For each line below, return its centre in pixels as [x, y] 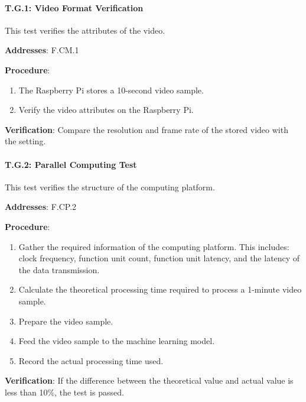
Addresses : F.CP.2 [41, 207]
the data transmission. [59, 269]
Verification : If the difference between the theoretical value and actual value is [149, 380]
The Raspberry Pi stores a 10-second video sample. [111, 90]
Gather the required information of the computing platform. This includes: [154, 246]
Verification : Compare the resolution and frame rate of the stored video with [147, 129]
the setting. [25, 141]
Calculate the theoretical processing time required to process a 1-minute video [160, 289]
